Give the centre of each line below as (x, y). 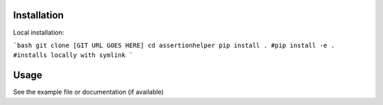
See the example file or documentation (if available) (89, 92)
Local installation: (39, 32)
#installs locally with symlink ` (73, 55)
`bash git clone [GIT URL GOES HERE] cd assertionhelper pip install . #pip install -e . (174, 45)
